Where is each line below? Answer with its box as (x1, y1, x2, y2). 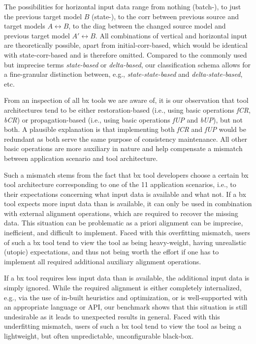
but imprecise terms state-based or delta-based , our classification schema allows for (4, 59, 251, 69)
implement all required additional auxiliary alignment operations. (4, 256, 201, 266)
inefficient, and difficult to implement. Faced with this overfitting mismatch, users (4, 227, 250, 238)
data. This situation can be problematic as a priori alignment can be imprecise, (4, 218, 243, 228)
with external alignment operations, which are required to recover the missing (4, 208, 238, 218)
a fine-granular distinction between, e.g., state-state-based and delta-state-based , (4, 69, 243, 79)
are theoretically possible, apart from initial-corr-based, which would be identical (4, 40, 248, 50)
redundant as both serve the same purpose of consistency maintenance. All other (4, 133, 248, 144)
